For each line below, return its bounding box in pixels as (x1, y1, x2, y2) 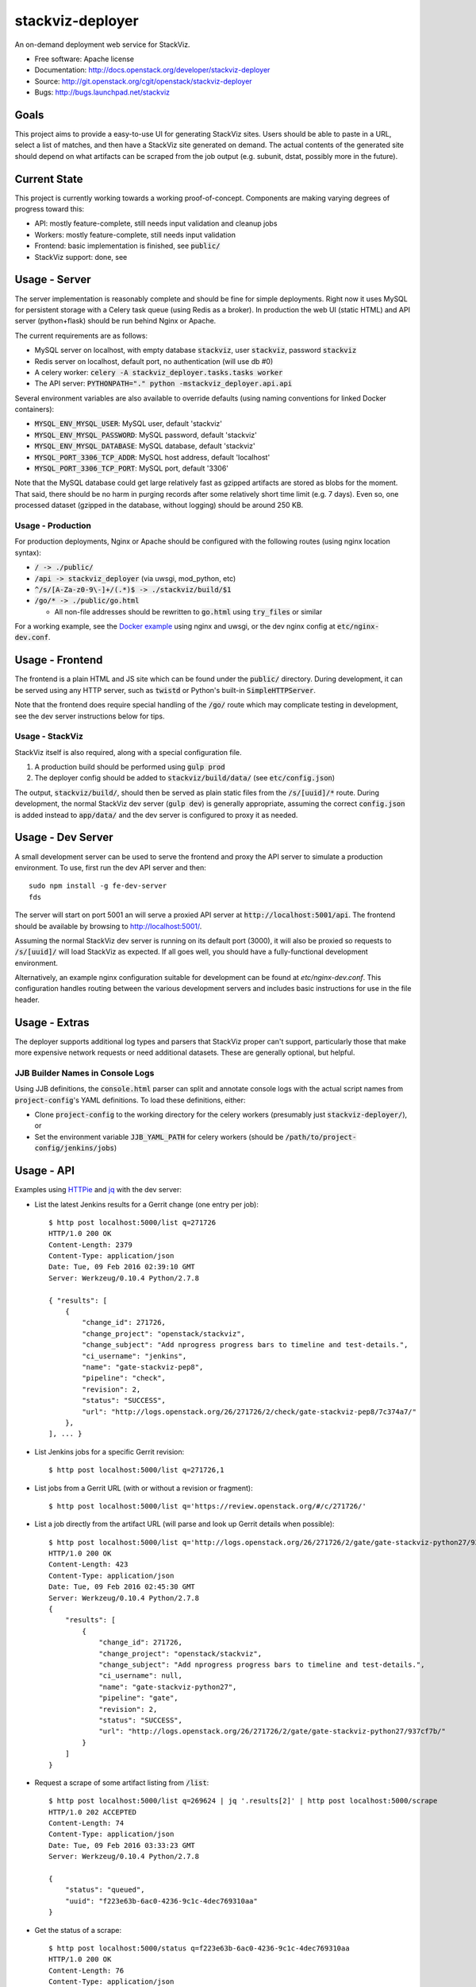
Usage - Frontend (14, 653, 103, 667)
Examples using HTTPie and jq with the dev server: (14, 1185, 182, 1195)
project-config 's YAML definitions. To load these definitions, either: (14, 1095, 246, 1105)
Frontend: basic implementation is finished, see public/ (34, 241, 221, 250)
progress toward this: (14, 204, 85, 214)
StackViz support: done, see (34, 252, 128, 261)
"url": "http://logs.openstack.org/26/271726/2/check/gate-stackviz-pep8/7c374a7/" (82, 1407, 416, 1416)
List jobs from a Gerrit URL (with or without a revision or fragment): (34, 1483, 253, 1493)
